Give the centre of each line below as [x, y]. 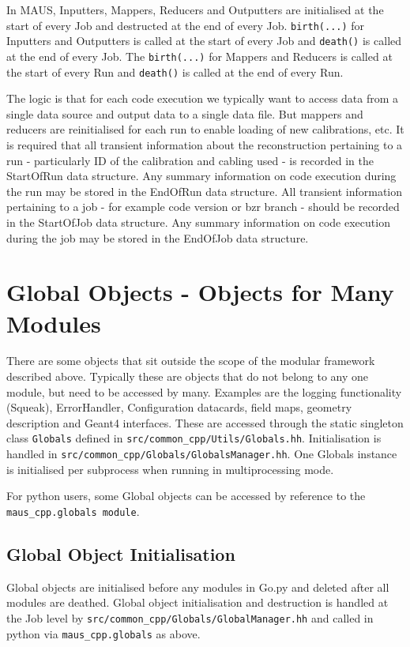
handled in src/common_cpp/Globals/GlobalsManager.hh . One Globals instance [202, 454]
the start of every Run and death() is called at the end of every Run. [175, 71]
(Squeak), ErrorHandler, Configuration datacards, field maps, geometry [179, 407]
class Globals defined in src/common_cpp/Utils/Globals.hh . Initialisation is [194, 438]
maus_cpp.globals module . [73, 511]
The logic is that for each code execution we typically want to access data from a [203, 98]
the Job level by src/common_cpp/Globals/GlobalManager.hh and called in [190, 617]
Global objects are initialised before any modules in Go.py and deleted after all [198, 587]
